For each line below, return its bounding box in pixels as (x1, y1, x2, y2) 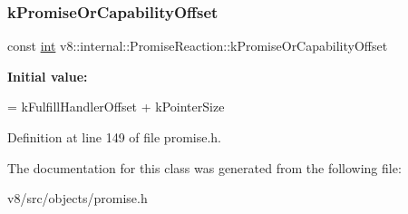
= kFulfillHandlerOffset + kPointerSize (7, 97, 225, 116)
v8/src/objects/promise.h (7, 189, 148, 208)
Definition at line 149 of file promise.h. (7, 128, 221, 146)
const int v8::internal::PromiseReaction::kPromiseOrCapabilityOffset (7, 36, 388, 55)
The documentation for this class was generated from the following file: (7, 158, 402, 177)
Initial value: (7, 66, 88, 85)
